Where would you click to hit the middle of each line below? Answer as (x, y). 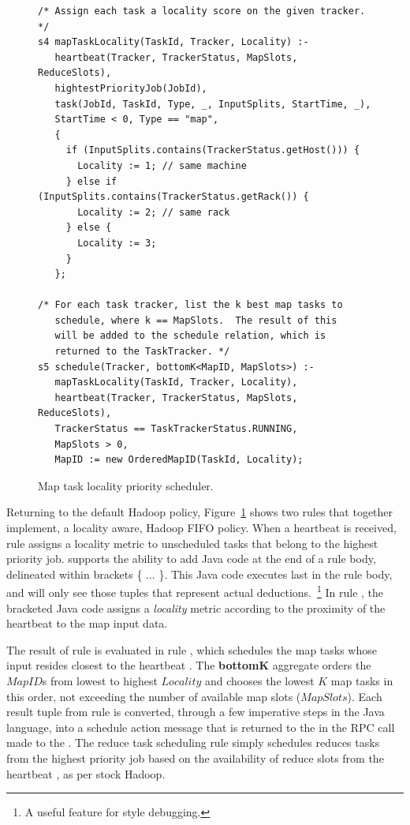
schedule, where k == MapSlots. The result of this (196, 320)
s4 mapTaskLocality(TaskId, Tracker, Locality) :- (173, 42)
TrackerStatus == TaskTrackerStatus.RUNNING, (176, 429)
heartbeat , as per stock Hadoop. (86, 773)
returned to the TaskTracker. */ (142, 352)
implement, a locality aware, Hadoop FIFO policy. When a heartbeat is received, (201, 527)
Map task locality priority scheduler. (126, 485)
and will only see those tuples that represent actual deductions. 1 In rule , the (195, 591)
